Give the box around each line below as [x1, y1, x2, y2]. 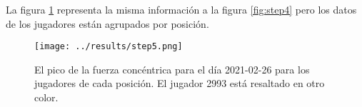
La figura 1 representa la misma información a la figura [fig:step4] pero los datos [6, 2, 357, 16]
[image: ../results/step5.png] [34, 41, 183, 52]
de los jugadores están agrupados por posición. [6, 16, 209, 31]
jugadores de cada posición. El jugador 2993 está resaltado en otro [34, 76, 325, 91]
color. [34, 90, 59, 105]
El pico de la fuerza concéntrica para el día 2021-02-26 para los [34, 61, 310, 76]
